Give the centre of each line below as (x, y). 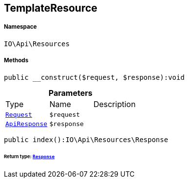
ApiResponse (27, 124)
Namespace (20, 27)
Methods (16, 61)
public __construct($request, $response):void (94, 77)
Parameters (70, 93)
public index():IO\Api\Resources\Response (86, 139)
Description (114, 104)
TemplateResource (51, 8)
